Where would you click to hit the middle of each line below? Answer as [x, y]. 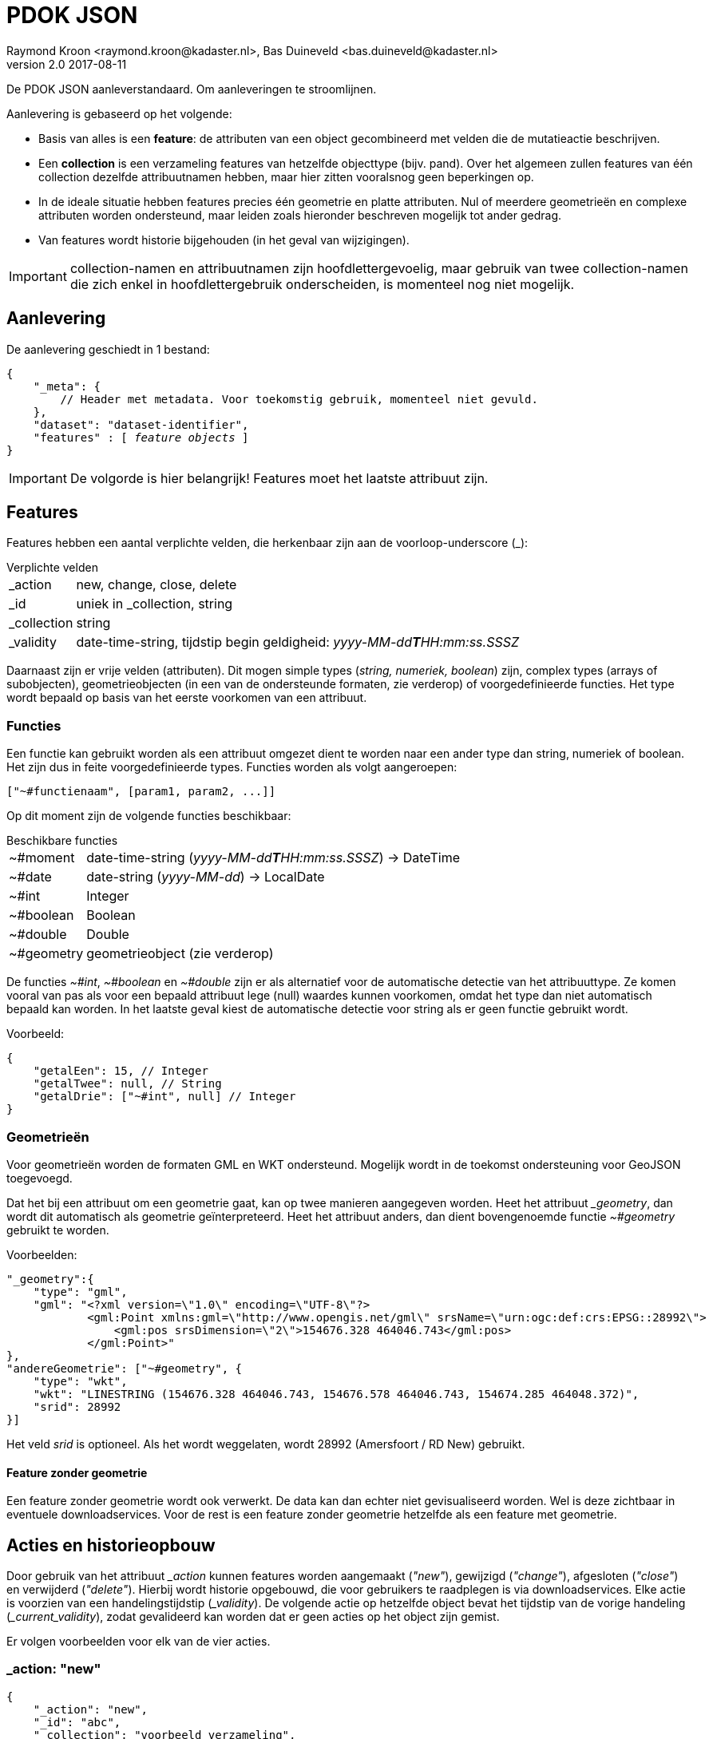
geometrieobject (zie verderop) [180, 954]
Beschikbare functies [62, 841]
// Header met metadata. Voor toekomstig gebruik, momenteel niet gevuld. [299, 399]
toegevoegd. [40, 1178]
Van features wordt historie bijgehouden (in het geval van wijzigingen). [224, 240]
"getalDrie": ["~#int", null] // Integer [164, 1097]
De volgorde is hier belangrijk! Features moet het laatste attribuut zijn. [279, 478]
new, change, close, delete [156, 585]
